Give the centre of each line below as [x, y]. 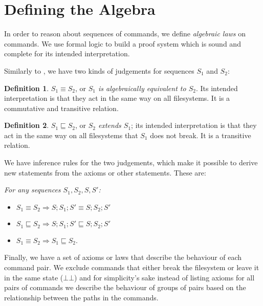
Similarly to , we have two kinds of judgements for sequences [99, 70]
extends [110, 125]
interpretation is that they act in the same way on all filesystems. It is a [117, 98]
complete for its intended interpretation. [67, 53]
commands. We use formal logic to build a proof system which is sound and [123, 43]
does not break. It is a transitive [201, 135]
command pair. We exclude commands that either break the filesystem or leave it [132, 267]
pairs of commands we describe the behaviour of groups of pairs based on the [125, 287]
